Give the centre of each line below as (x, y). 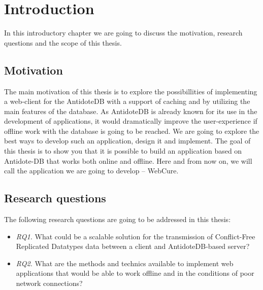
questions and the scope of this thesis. (63, 42)
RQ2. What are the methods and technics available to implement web (125, 263)
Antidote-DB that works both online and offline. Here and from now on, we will (128, 160)
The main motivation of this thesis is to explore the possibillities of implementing (131, 91)
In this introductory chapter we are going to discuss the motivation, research (123, 33)
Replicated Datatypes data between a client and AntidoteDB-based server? (133, 246)
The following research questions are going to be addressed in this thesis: (118, 219)
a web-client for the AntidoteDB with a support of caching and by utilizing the (127, 101)
